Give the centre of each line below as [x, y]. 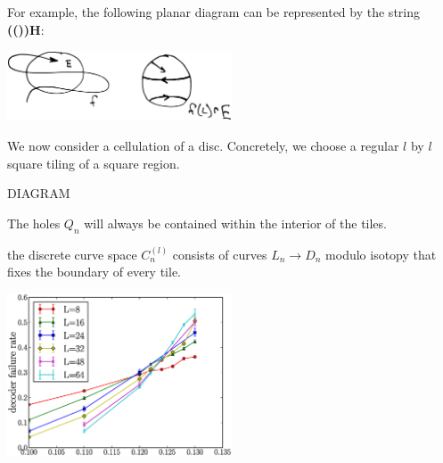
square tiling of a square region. [94, 163]
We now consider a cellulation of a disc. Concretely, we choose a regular [203, 146]
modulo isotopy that [381, 254]
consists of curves [220, 254]
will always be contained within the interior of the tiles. [235, 223]
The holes [34, 223]
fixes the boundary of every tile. [94, 272]
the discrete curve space [72, 254]
